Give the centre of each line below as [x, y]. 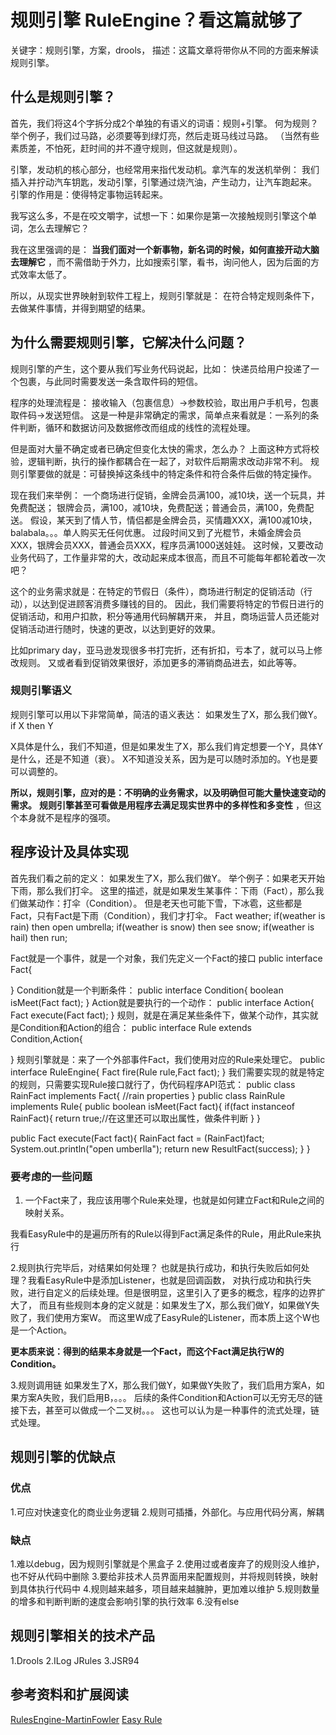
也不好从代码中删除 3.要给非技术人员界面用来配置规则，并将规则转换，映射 [164, 1576]
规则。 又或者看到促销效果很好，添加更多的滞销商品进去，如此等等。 [160, 662]
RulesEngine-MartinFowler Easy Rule [86, 1719]
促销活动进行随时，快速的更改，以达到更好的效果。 [115, 628]
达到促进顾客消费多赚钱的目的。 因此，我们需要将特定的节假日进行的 [182, 603]
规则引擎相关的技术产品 [82, 1636]
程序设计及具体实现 [69, 852]
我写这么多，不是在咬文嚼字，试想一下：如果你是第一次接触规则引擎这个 [159, 215]
